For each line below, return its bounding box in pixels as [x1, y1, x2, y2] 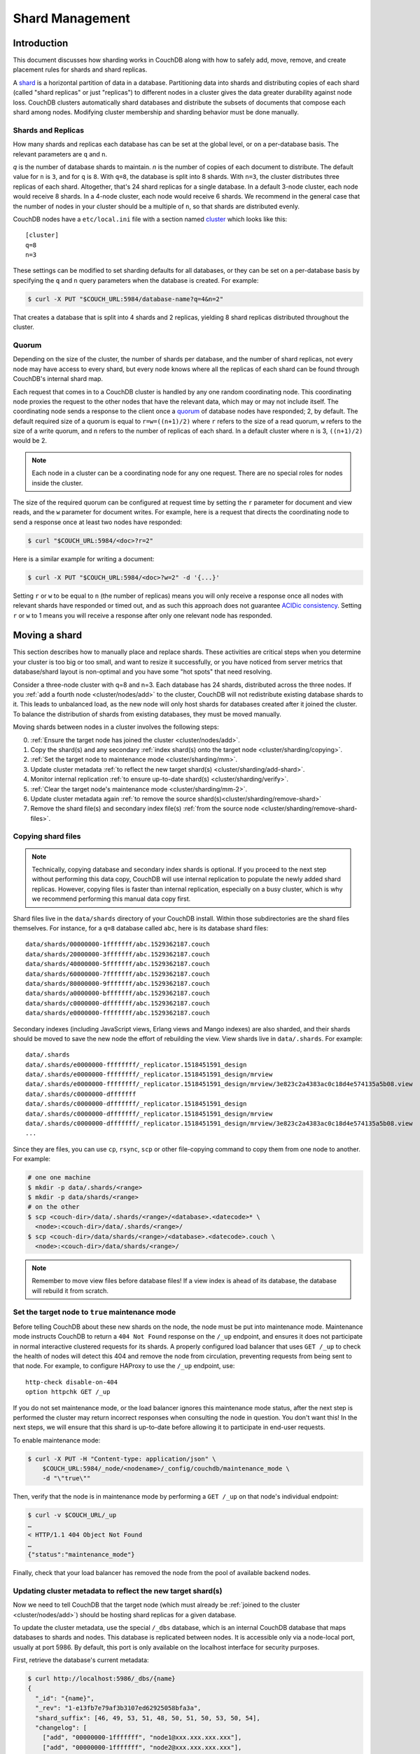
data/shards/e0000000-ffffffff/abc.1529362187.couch [25, 1009, 210, 1017]
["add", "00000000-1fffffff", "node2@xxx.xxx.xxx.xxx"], [42, 1743, 242, 1751]
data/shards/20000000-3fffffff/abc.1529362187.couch [25, 950, 210, 958]
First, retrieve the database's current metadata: [13, 1656, 150, 1664]
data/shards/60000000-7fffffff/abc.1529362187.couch [25, 970, 210, 978]
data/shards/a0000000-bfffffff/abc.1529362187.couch [25, 989, 210, 998]
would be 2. [13, 436, 48, 445]
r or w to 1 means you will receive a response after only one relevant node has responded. [13, 611, 273, 620]
